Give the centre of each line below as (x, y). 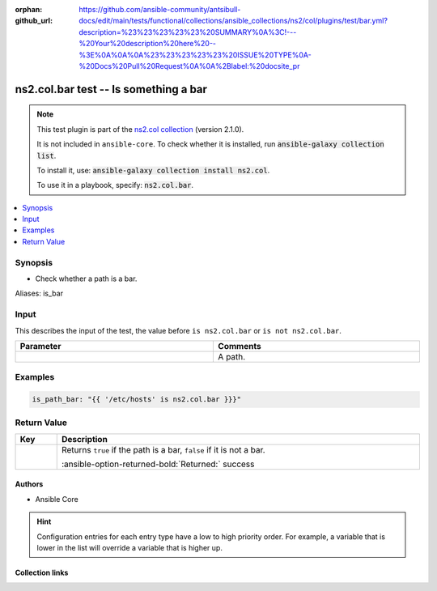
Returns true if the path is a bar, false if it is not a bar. (163, 449)
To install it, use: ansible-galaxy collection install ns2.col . (153, 170)
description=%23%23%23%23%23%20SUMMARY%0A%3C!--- (188, 32)
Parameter (40, 346)
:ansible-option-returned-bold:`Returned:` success (158, 464)
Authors (29, 484)
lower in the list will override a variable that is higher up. (129, 548)
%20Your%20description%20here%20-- (148, 44)
